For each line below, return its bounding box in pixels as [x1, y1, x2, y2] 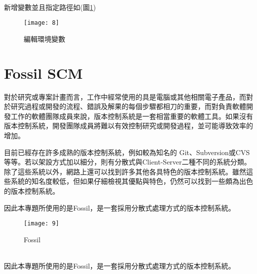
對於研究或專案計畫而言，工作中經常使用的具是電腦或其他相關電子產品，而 [4, 91, 246, 102]
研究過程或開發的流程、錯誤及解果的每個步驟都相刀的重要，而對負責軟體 [10, 101, 246, 111]
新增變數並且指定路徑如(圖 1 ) [4, 1, 96, 12]
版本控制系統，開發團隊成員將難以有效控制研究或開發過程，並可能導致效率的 [4, 120, 253, 131]
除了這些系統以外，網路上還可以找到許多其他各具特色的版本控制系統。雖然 [4, 166, 246, 176]
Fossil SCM [4, 62, 83, 83]
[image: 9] [24, 220, 59, 227]
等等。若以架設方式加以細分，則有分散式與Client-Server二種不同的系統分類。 [4, 157, 251, 167]
